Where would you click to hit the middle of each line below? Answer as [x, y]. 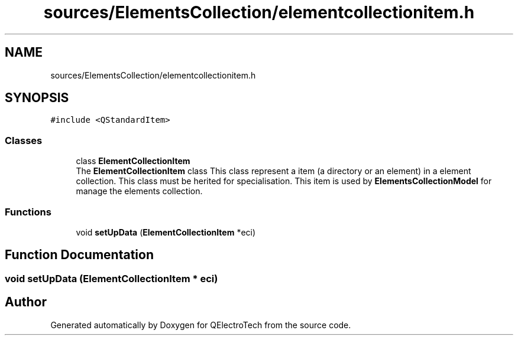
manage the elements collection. [139, 191]
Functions [28, 212]
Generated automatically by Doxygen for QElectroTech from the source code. [201, 325]
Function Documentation [79, 255]
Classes [24, 140]
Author [26, 302]
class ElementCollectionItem [133, 161]
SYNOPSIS [37, 98]
